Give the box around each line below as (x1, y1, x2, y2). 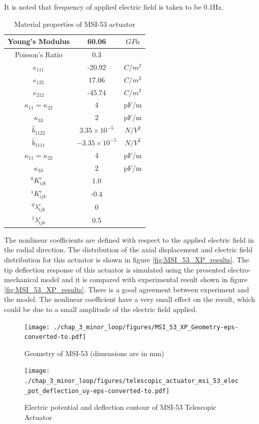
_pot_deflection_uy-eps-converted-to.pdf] (24, 387, 170, 395)
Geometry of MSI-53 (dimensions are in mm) (24, 348, 164, 358)
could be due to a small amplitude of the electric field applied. (4, 303, 198, 314)
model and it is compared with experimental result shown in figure (40, 274, 248, 285)
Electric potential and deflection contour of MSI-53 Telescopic (24, 402, 216, 412)
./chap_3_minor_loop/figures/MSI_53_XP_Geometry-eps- (53, 323, 239, 331)
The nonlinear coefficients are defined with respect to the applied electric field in (4, 234, 254, 245)
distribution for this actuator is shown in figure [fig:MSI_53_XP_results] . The (4, 254, 249, 264)
